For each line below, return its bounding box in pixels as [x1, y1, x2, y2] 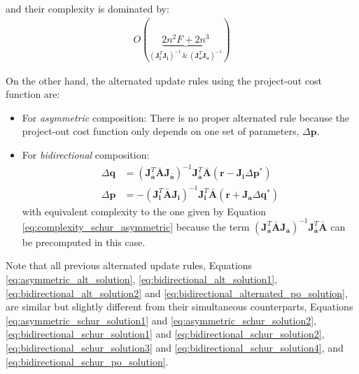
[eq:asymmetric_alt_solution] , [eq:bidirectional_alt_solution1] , [6, 272, 278, 286]
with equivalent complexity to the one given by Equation [22, 203, 267, 218]
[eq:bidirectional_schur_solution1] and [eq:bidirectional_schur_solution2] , [6, 326, 325, 341]
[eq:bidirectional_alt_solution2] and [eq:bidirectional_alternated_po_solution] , [6, 285, 348, 300]
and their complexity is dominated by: [6, 1, 169, 15]
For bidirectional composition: [22, 148, 150, 162]
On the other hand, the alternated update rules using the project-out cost [6, 73, 322, 87]
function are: [6, 87, 60, 101]
